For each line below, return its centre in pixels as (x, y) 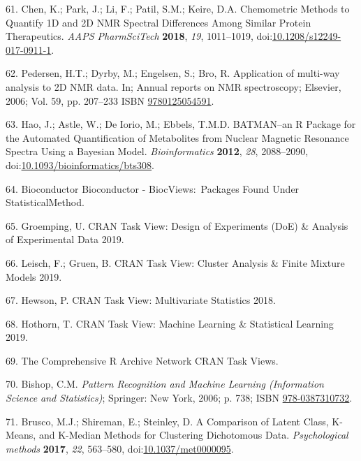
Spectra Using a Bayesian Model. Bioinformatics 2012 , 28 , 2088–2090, (157, 151)
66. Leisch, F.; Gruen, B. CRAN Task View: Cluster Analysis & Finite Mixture (175, 262)
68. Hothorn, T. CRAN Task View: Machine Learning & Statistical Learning (170, 323)
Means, (21, 435)
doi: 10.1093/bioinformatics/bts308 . (80, 164)
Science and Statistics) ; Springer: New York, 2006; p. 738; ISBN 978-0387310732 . (179, 398)
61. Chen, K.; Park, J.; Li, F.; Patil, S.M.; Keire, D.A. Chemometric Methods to (178, 8)
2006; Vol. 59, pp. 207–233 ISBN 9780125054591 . (110, 100)
